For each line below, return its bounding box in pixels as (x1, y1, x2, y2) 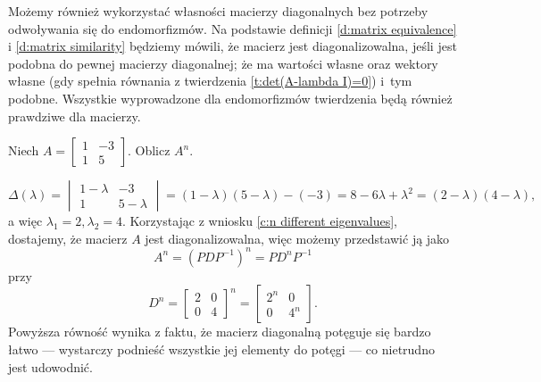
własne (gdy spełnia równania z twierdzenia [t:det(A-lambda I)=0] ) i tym (8, 71, 412, 90)
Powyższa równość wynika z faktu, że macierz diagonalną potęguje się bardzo (8, 322, 431, 341)
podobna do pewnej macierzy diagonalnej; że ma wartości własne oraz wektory (8, 54, 438, 72)
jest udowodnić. (8, 357, 93, 376)
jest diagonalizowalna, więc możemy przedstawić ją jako (145, 228, 450, 247)
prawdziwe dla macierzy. (8, 106, 141, 125)
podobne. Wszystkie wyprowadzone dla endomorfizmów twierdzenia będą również (8, 88, 453, 107)
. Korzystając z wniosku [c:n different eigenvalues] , (122, 212, 397, 230)
